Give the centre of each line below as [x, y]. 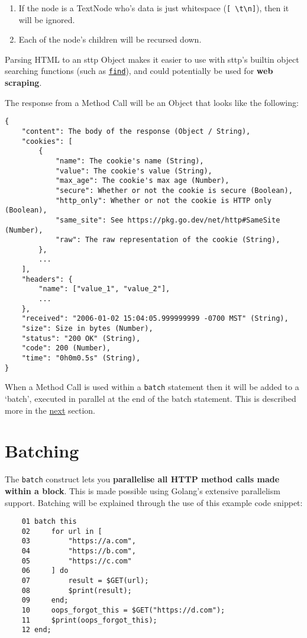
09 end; [45, 600]
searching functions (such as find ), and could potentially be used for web [139, 71]
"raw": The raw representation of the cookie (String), [168, 240]
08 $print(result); [77, 590]
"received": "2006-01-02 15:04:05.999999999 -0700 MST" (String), [155, 319]
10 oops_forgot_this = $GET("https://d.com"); [123, 610]
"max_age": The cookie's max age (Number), [142, 181]
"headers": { [47, 279]
